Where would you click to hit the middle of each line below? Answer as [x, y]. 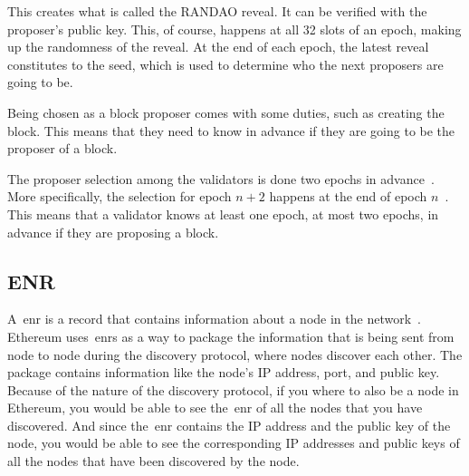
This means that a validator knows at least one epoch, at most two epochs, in [223, 214]
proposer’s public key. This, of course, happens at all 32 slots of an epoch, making [234, 29]
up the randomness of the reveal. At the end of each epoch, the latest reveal [218, 47]
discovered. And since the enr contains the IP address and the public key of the [229, 425]
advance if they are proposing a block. [113, 232]
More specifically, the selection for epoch [120, 196]
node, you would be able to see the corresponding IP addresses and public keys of [234, 443]
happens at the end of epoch [348, 196]
